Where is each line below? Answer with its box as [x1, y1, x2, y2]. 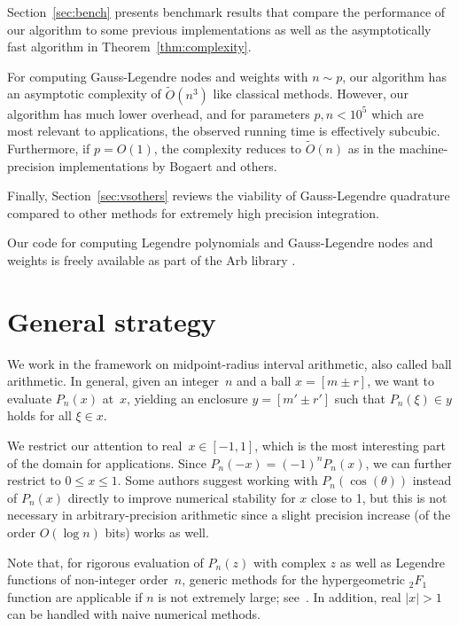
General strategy [7, 302, 216, 339]
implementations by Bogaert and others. [58, 156, 277, 175]
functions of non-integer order [7, 570, 168, 589]
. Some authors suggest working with [117, 471, 318, 489]
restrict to [7, 471, 61, 489]
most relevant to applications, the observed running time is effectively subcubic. [7, 121, 440, 140]
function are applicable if [7, 587, 143, 606]
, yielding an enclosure [127, 388, 248, 407]
